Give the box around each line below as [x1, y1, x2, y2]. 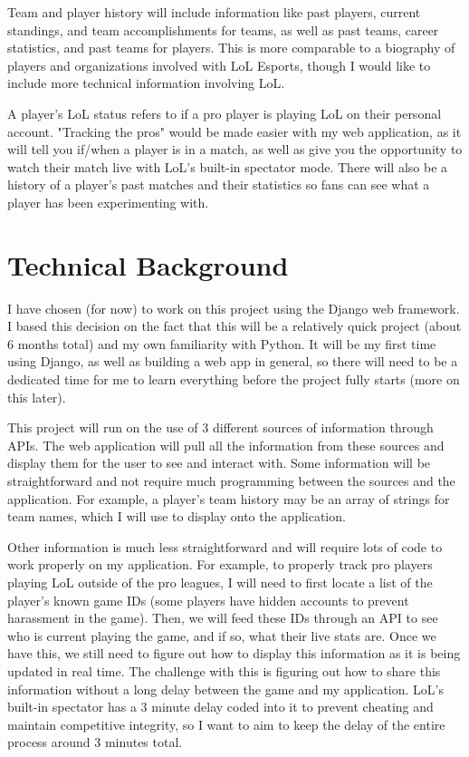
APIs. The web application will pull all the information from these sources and [7, 435, 445, 454]
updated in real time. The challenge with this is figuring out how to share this [7, 661, 441, 680]
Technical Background [7, 246, 289, 283]
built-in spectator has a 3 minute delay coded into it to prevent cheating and [7, 697, 434, 716]
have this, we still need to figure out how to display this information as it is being [7, 644, 461, 663]
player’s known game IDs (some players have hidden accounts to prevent [7, 590, 409, 609]
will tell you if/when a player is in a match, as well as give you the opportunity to [7, 140, 463, 159]
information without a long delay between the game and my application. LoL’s [7, 679, 444, 698]
